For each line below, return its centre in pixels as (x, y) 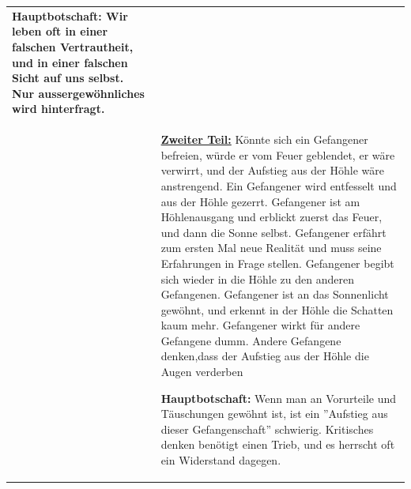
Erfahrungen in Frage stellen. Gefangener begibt (277, 263)
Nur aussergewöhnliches (78, 93)
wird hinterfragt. (58, 109)
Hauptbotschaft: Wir (70, 15)
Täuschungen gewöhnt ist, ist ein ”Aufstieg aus (274, 414)
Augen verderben (202, 372)
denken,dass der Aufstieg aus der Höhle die (265, 356)
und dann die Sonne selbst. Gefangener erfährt (273, 232)
